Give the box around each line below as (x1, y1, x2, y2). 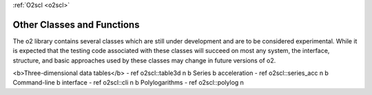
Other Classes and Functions (12, 19, 140, 30)
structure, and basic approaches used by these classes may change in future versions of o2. (12, 56, 276, 65)
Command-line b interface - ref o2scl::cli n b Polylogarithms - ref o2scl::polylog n (12, 78, 245, 87)
